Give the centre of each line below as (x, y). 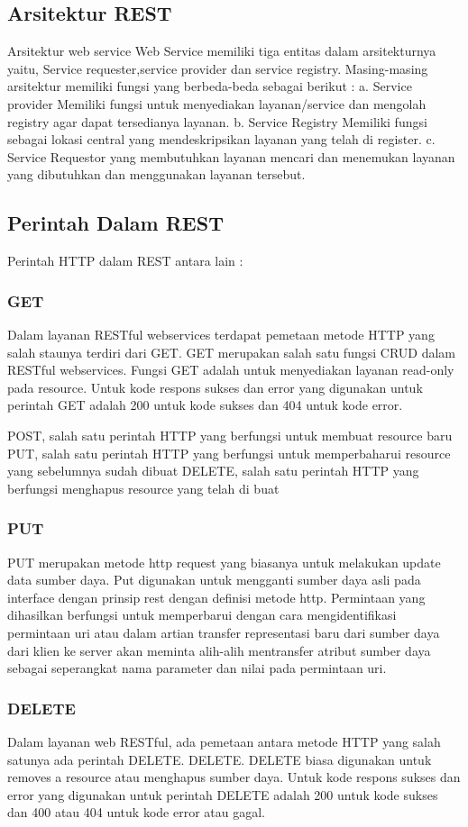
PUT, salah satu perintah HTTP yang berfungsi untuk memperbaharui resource (229, 453)
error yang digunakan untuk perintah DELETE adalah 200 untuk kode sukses (223, 794)
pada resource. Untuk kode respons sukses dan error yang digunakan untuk (215, 387)
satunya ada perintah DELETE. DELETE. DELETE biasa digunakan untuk (220, 759)
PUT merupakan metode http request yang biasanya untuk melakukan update (224, 562)
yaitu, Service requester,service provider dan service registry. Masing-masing (218, 68)
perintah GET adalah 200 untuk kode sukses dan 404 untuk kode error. (205, 405)
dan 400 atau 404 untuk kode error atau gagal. (136, 812)
